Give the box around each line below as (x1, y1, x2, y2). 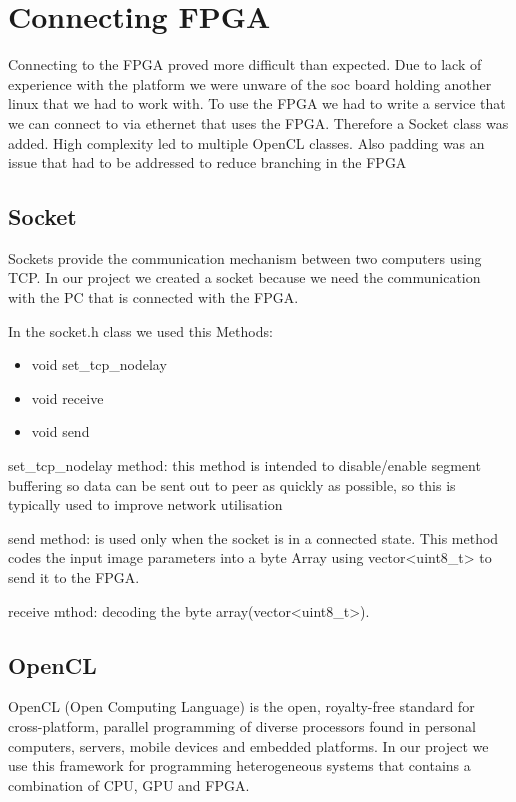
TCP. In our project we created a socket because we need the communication (8, 267, 481, 288)
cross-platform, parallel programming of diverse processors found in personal (8, 716, 476, 736)
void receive (31, 387, 104, 408)
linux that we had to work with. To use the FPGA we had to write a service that (8, 93, 506, 114)
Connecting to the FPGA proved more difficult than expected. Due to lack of (8, 54, 482, 75)
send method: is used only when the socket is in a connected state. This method (8, 527, 499, 548)
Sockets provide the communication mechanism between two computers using (8, 247, 482, 268)
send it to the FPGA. (8, 567, 140, 588)
